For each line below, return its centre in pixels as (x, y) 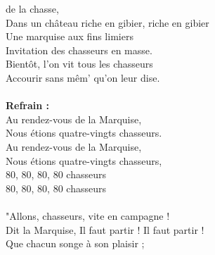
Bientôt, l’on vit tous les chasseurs (79, 64)
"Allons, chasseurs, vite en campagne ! (88, 215)
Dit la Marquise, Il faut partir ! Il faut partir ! (105, 229)
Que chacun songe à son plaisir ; (75, 243)
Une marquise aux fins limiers (70, 36)
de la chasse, (32, 8)
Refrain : (28, 105)
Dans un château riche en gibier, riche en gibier (107, 22)
